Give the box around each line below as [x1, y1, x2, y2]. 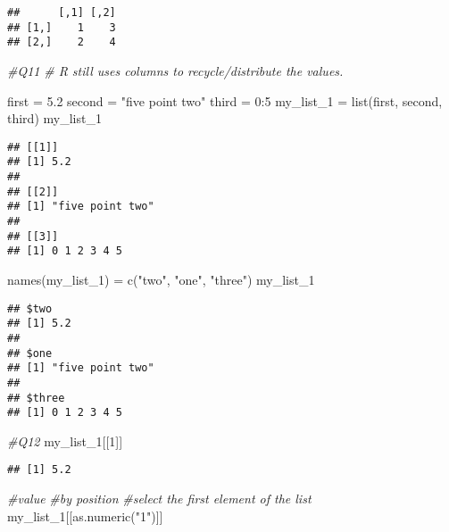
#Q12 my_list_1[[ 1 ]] [7, 431, 123, 450]
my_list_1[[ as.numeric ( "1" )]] [7, 506, 163, 525]
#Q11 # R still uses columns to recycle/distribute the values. [7, 61, 344, 79]
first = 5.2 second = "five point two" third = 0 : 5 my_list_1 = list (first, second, [7, 91, 443, 110]
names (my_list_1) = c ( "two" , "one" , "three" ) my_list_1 [7, 270, 315, 288]
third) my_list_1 [7, 109, 102, 128]
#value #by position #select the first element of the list [7, 489, 312, 508]
